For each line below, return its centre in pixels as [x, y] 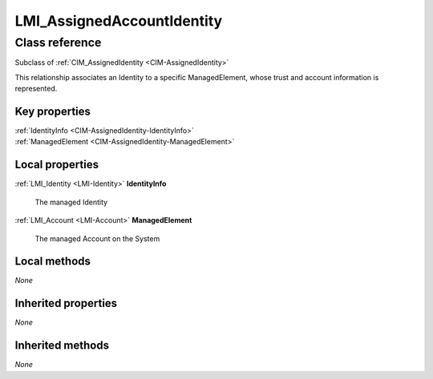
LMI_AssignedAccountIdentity [119, 21]
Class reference [58, 42]
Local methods [53, 262]
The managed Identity [71, 202]
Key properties [53, 111]
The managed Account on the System [97, 238]
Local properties [57, 165]
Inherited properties [66, 303]
